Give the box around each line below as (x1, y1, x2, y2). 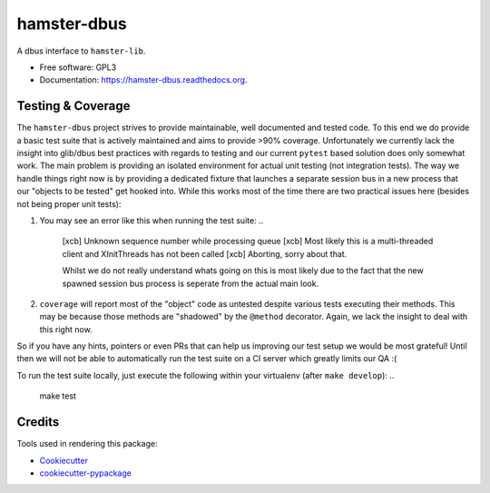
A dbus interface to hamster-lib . (16, 45, 146, 56)
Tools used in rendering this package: (16, 439, 158, 449)
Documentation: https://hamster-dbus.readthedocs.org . (39, 74, 248, 85)
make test (39, 390, 77, 401)
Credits (16, 414, 60, 430)
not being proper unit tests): (16, 198, 122, 209)
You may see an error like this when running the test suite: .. (39, 214, 264, 226)
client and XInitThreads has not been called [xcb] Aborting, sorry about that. (62, 248, 348, 259)
